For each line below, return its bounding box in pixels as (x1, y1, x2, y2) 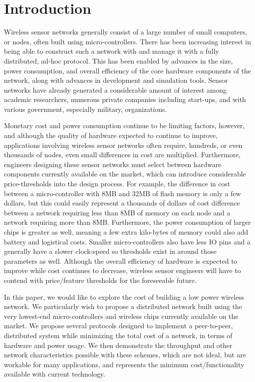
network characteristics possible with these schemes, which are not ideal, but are (4, 349, 246, 360)
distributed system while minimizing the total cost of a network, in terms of (4, 330, 232, 340)
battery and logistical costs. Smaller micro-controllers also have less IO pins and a (4, 236, 251, 246)
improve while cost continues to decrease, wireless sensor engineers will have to (4, 265, 241, 276)
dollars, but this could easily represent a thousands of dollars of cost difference (4, 198, 240, 208)
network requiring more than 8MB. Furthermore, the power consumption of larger (4, 217, 251, 227)
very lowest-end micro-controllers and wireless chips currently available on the (4, 311, 239, 321)
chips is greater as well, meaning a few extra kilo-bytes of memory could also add (4, 227, 249, 237)
